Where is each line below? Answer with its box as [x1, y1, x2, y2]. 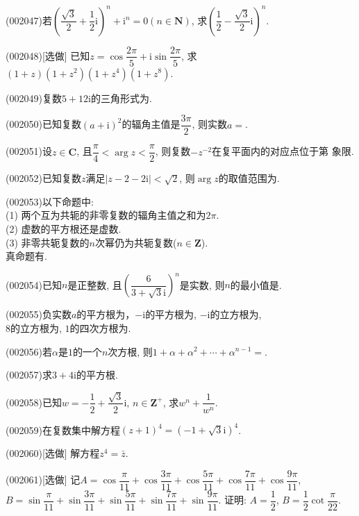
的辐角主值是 [122, 117, 181, 131]
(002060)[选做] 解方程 [6, 446, 100, 460]
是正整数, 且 [67, 277, 122, 292]
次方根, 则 [108, 344, 153, 358]
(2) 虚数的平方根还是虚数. [6, 222, 122, 236]
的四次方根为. [69, 320, 131, 335]
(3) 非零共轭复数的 [6, 235, 90, 249]
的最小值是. [230, 277, 282, 292]
